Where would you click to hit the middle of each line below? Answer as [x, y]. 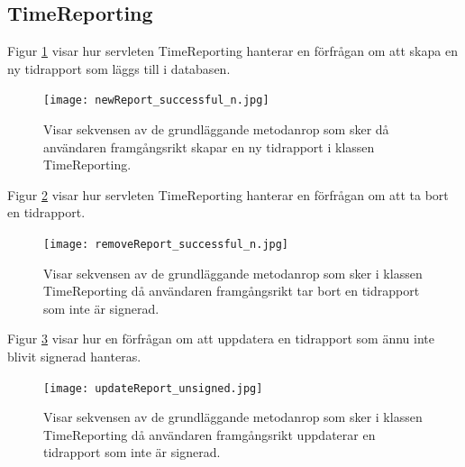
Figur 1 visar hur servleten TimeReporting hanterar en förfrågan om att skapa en [232, 51]
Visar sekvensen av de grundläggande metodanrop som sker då [216, 129]
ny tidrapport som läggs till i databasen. [119, 68]
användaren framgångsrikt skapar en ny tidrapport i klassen [209, 147]
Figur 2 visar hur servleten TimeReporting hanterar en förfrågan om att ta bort [228, 194]
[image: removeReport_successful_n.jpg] [166, 245]
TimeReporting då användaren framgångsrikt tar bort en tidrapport [232, 291]
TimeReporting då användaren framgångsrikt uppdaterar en [210, 434]
